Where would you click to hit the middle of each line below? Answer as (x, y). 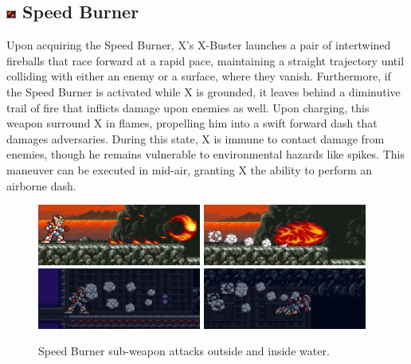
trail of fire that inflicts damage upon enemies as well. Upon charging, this (188, 107)
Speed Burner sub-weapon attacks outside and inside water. (184, 351)
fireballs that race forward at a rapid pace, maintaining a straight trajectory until (205, 60)
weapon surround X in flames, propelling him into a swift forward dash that (192, 123)
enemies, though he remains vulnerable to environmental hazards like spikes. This (205, 154)
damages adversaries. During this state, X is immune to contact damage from (196, 138)
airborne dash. (41, 185)
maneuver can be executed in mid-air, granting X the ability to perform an (190, 169)
